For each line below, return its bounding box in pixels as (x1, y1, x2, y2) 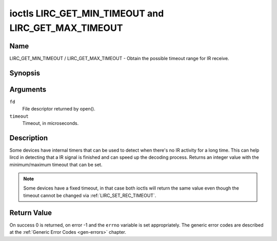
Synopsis (9, 68, 41, 77)
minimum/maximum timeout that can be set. (9, 161, 103, 168)
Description (9, 134, 48, 142)
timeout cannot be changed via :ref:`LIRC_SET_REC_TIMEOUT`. (23, 192, 156, 198)
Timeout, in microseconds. (22, 120, 79, 126)
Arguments (9, 85, 47, 94)
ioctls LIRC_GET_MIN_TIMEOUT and (9, 8, 164, 19)
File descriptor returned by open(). (22, 106, 95, 112)
